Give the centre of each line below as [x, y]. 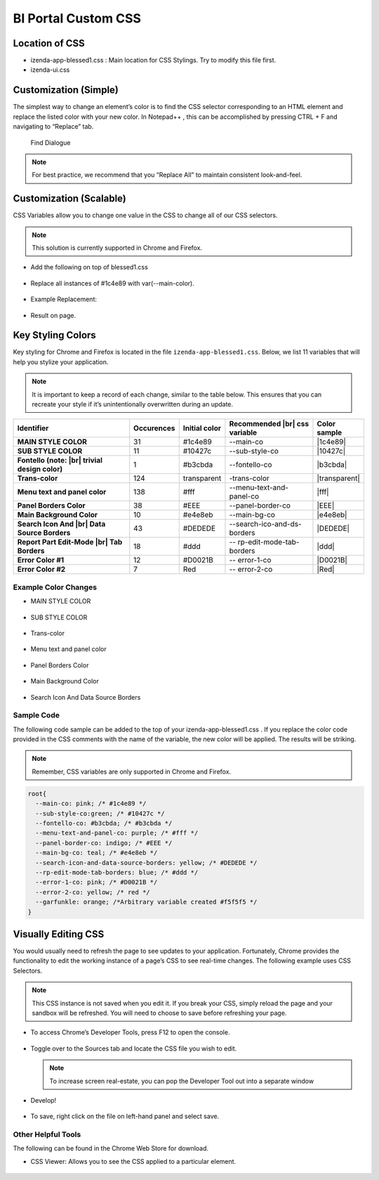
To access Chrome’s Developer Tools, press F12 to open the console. [130, 1032]
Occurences [154, 428]
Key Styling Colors [54, 335]
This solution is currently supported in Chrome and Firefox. [117, 248]
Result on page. [53, 315]
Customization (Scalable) [69, 199]
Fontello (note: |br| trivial [60, 461]
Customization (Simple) [66, 90]
